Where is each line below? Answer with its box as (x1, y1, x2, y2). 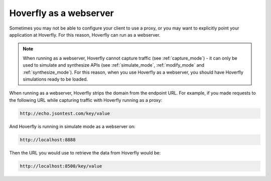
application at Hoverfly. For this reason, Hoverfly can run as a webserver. (9, 32, 161, 38)
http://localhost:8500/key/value (20, 163, 102, 169)
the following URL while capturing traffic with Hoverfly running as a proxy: (9, 97, 163, 103)
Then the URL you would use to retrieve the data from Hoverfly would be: (9, 149, 161, 155)
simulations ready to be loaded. (23, 76, 88, 82)
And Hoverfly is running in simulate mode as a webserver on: (9, 123, 135, 129)
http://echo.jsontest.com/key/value (20, 110, 110, 116)
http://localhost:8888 (20, 137, 76, 142)
